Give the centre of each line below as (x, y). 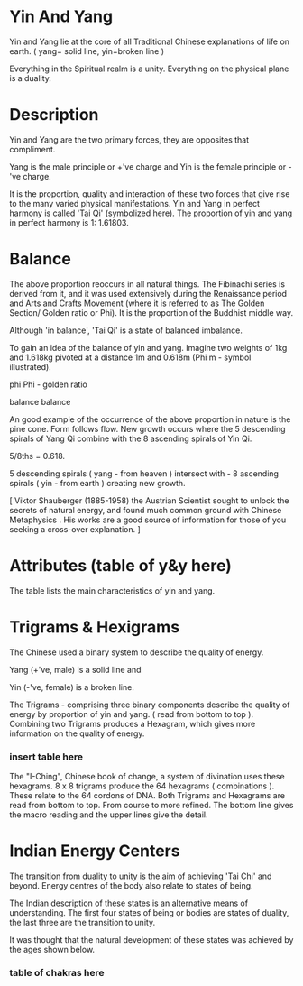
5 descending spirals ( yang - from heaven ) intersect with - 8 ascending (144, 473)
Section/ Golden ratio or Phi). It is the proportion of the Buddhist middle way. (151, 312)
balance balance (40, 401)
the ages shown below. (52, 949)
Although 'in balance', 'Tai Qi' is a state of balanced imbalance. (126, 330)
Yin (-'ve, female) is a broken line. (72, 687)
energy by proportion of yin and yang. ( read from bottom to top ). (132, 714)
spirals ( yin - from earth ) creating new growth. (98, 483)
